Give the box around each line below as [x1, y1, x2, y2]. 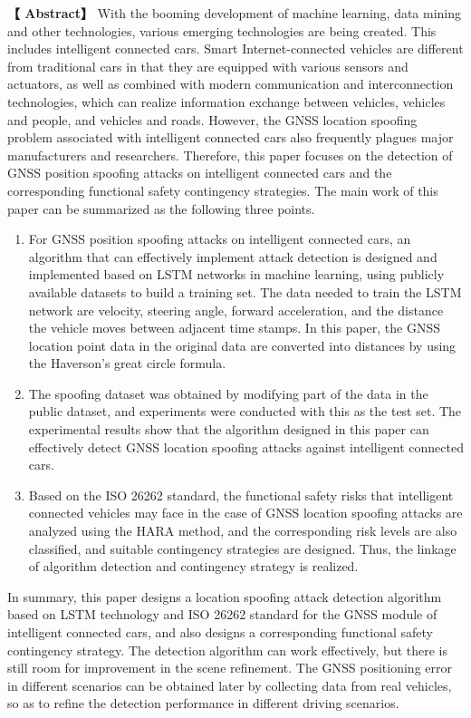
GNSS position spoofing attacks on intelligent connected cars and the [7, 163, 392, 182]
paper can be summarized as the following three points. [7, 199, 315, 218]
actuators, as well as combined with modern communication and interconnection [7, 74, 454, 93]
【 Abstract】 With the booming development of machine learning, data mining [7, 4, 462, 22]
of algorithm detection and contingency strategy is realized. [28, 557, 359, 576]
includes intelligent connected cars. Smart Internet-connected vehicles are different [7, 39, 464, 58]
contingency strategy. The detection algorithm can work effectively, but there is [7, 640, 448, 659]
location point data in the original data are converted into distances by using [28, 335, 457, 354]
